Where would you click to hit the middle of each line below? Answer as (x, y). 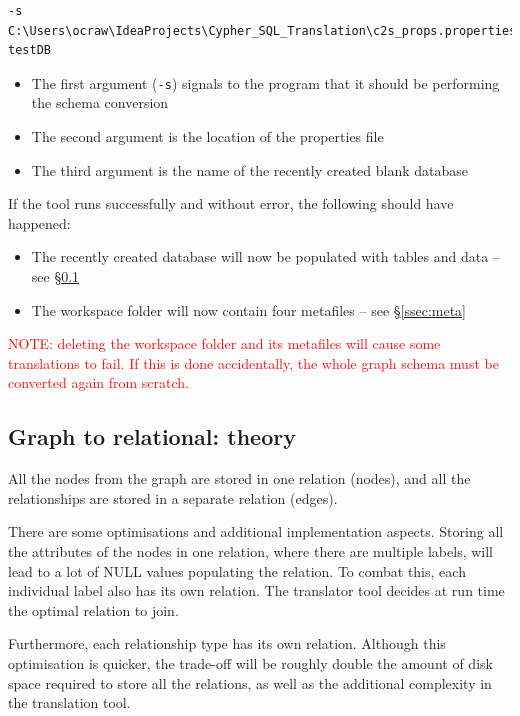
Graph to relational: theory (152, 436)
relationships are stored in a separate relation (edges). (173, 497)
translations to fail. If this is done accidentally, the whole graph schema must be (253, 362)
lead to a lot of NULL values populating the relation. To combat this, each (237, 570)
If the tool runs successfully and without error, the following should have (231, 203)
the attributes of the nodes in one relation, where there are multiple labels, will (250, 550)
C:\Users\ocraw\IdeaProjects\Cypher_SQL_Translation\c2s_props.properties (262, 30)
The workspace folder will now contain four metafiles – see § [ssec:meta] (249, 309)
